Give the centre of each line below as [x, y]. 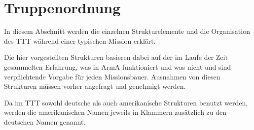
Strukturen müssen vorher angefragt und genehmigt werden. [95, 86]
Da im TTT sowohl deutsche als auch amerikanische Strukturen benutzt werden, [126, 102]
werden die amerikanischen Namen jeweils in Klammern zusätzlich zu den [115, 112]
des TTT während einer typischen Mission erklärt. [80, 40]
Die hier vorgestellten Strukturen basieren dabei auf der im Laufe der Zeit [116, 57]
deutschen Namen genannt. [45, 121]
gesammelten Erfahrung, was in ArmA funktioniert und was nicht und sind [117, 66]
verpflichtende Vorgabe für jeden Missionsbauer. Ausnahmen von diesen [112, 76]
